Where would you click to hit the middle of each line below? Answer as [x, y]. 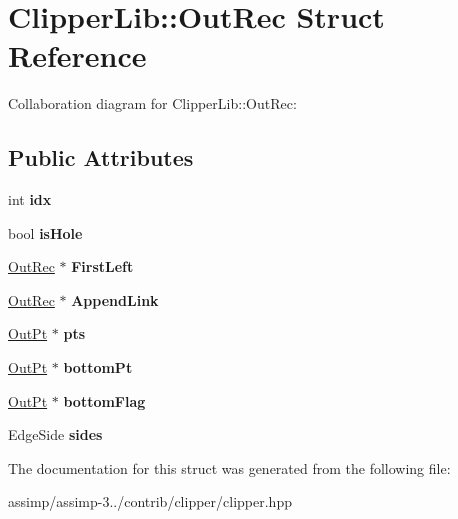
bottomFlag [104, 400]
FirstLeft [102, 266]
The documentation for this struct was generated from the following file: [229, 467]
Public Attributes [101, 157]
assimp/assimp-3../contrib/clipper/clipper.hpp [150, 501]
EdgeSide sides [55, 434]
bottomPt [98, 367]
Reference [77, 55]
